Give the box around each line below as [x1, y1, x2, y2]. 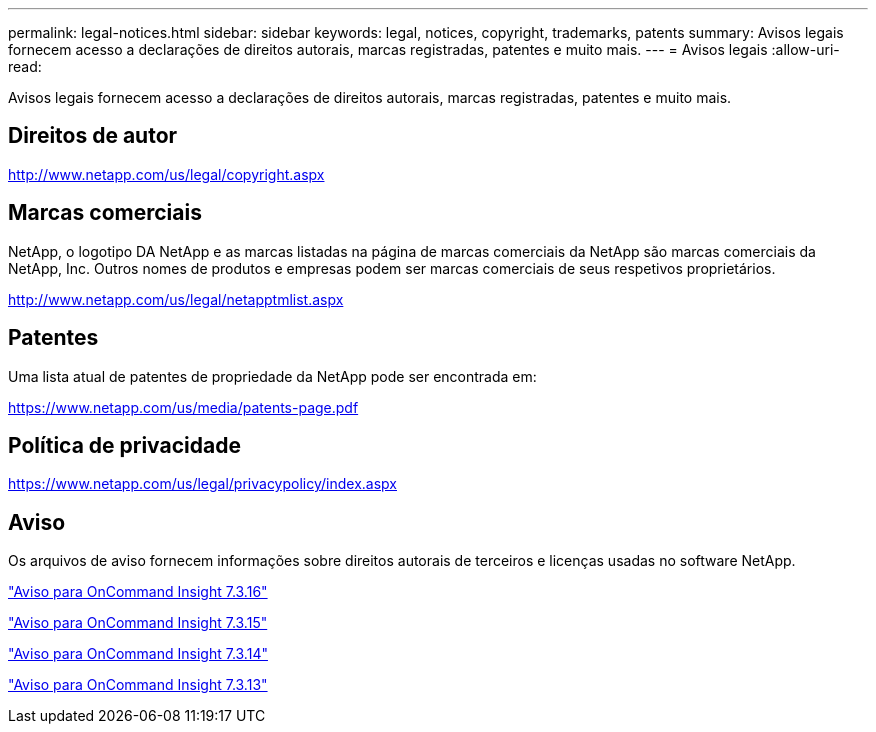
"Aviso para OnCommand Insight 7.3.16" [8, 583, 268, 601]
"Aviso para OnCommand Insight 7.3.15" [8, 614, 268, 632]
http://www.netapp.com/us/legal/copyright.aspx [8, 165, 325, 183]
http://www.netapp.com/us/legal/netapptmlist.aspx [8, 290, 344, 308]
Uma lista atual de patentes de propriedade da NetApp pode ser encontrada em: [8, 367, 537, 385]
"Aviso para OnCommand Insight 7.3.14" [8, 645, 268, 663]
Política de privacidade [8, 432, 241, 458]
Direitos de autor [8, 123, 178, 149]
